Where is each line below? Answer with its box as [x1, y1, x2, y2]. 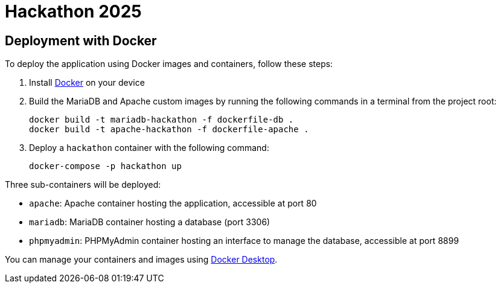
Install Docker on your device [29, 77, 145, 88]
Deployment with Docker [5, 33, 157, 48]
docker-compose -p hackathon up [29, 161, 182, 171]
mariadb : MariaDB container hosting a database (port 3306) [29, 217, 270, 228]
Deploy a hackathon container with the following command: [29, 142, 269, 153]
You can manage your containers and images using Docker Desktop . [5, 254, 278, 265]
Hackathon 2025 [5, 1, 142, 22]
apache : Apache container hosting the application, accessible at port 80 [29, 198, 317, 209]
